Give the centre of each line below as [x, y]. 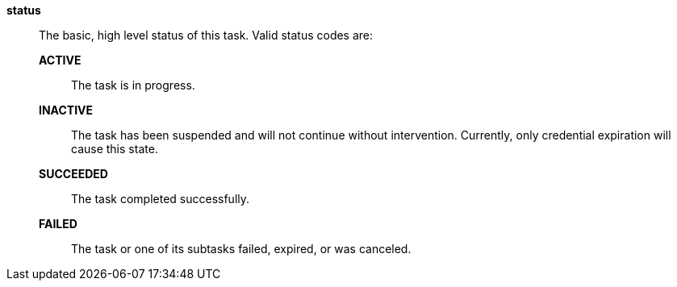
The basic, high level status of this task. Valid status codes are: [206, 35]
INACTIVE [66, 110]
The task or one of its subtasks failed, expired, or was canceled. [241, 249]
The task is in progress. [133, 85]
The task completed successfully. [161, 199]
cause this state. [115, 149]
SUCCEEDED [73, 174]
